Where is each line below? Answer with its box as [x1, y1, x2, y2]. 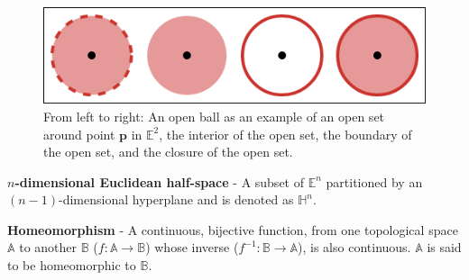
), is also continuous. [298, 238, 411, 257]
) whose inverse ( [145, 238, 239, 257]
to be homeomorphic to [7, 256, 136, 275]
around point [43, 124, 115, 143]
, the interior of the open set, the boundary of [159, 124, 412, 143]
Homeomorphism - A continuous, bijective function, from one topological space [7, 220, 458, 239]
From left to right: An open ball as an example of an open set [43, 106, 385, 125]
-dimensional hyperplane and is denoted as [59, 190, 294, 209]
